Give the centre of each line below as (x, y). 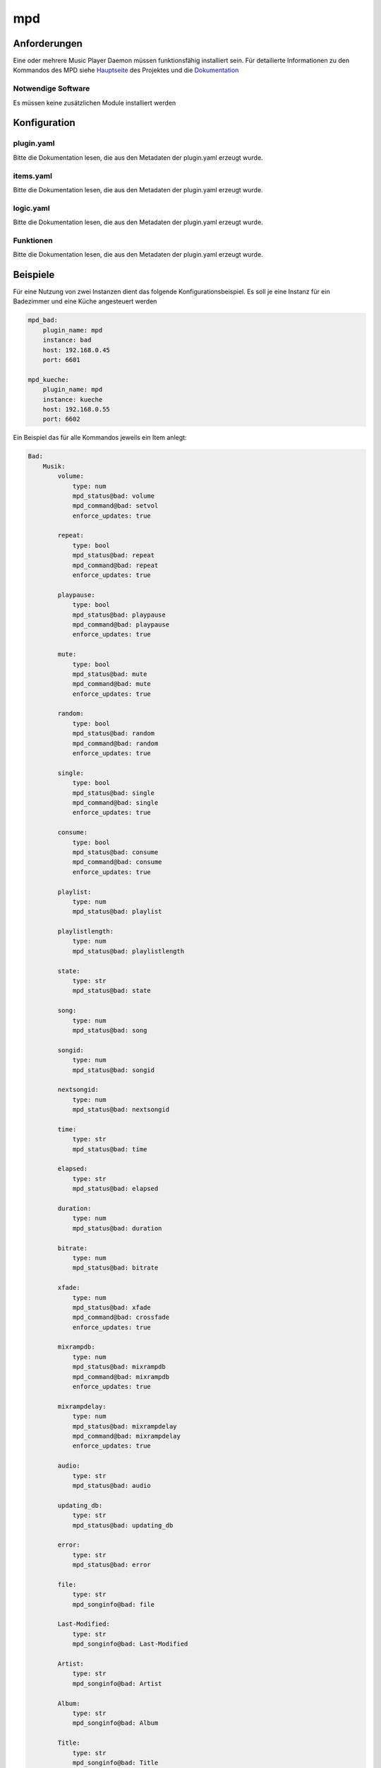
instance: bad (67, 340)
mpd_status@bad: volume (114, 496)
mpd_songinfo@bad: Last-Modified (130, 1644)
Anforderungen (48, 43)
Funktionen (33, 240)
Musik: (54, 466)
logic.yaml (31, 208)
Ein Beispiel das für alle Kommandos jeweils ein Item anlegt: (100, 438)
